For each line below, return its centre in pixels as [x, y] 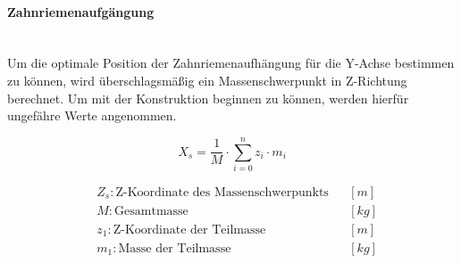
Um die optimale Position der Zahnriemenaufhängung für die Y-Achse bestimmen [231, 63]
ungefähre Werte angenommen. [92, 115]
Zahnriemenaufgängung [81, 11]
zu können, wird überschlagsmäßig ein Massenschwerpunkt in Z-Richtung [207, 80]
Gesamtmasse [151, 211]
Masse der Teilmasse [175, 249]
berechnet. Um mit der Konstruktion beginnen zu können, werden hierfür [208, 98]
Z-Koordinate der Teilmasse [189, 230]
